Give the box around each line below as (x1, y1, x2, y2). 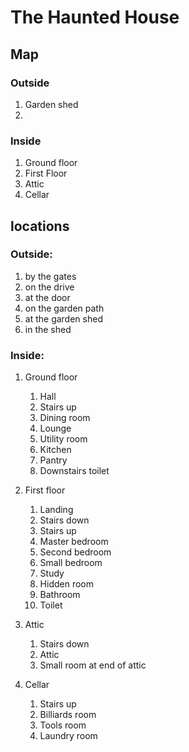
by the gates (24, 270, 77, 282)
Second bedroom (39, 546, 112, 558)
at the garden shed (24, 312, 103, 325)
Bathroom (39, 589, 81, 601)
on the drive (24, 281, 75, 293)
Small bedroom (39, 557, 103, 569)
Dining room (39, 412, 91, 424)
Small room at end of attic (39, 659, 147, 671)
